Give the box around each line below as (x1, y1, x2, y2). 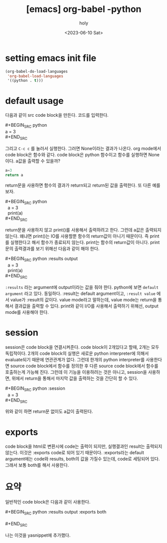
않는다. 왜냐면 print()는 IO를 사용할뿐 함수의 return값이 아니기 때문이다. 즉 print (5, 233, 160, 239)
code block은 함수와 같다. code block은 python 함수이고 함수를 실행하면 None (5, 151, 160, 158)
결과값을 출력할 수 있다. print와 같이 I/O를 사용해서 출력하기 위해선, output (14, 303, 159, 309)
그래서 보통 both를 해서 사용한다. (5, 462, 69, 468)
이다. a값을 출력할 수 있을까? (5, 158, 61, 164)
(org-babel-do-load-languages (5, 69, 68, 74)
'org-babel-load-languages (7, 73, 64, 78)
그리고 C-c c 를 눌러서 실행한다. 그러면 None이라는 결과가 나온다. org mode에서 (5, 145, 162, 151)
